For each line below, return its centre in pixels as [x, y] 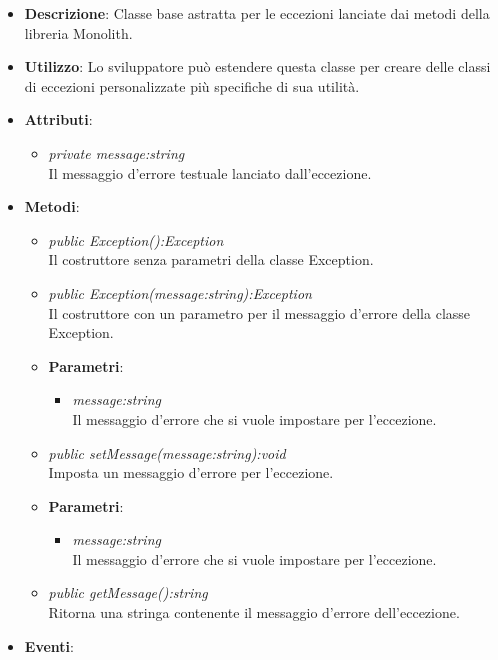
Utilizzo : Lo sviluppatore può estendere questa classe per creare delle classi [257, 66]
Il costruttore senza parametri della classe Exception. [211, 259]
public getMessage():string [128, 592]
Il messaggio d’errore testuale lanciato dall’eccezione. [210, 172]
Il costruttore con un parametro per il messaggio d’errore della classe [259, 312]
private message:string [116, 152]
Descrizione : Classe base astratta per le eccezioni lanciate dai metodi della [257, 13]
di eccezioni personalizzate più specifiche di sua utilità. [192, 85]
